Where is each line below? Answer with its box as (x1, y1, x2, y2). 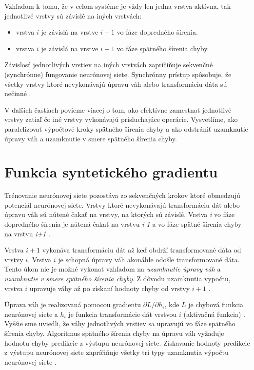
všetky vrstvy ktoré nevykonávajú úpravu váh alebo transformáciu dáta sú (4, 78, 227, 89)
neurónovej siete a (4, 309, 58, 319)
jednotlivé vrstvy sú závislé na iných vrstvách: (4, 10, 142, 20)
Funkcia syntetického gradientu (4, 162, 218, 182)
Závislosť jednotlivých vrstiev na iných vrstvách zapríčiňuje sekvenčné (4, 59, 213, 70)
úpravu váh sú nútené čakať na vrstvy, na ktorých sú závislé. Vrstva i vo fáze (4, 209, 235, 219)
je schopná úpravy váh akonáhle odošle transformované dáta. (58, 254, 240, 264)
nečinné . (4, 88, 31, 98)
